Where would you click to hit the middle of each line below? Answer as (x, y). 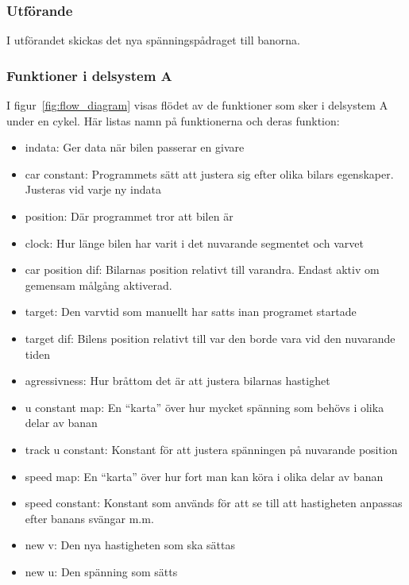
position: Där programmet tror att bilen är (129, 216)
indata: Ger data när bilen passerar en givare (135, 147)
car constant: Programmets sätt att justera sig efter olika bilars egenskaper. (209, 173)
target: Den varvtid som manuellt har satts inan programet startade (191, 312)
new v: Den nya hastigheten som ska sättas (130, 545)
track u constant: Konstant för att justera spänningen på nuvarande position (211, 449)
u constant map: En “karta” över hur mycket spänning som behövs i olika (204, 407)
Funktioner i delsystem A (89, 75)
